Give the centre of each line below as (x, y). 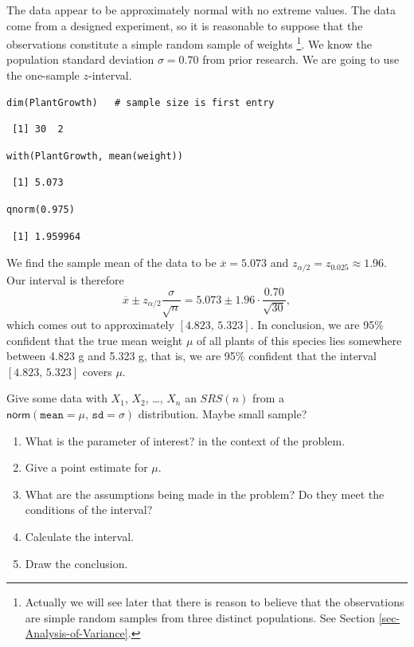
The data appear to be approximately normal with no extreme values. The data (201, 10)
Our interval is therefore (65, 279)
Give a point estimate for (86, 467)
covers (97, 371)
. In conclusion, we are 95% (317, 325)
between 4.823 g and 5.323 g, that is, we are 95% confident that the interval (191, 356)
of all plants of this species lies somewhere (299, 340)
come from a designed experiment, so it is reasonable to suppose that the (185, 25)
